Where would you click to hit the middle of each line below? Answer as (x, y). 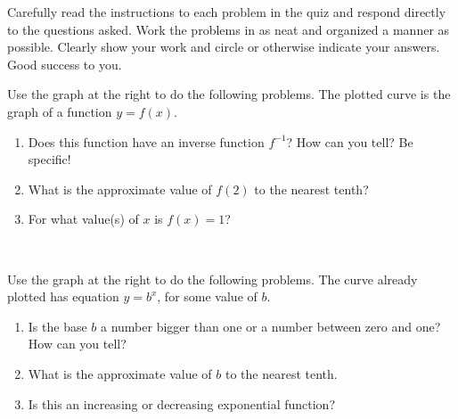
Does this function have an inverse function (146, 141)
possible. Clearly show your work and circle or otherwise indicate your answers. (224, 47)
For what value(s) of (83, 219)
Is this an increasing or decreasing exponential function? (182, 403)
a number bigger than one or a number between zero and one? (271, 326)
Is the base (57, 326)
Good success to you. (65, 64)
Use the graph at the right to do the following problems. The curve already (213, 279)
